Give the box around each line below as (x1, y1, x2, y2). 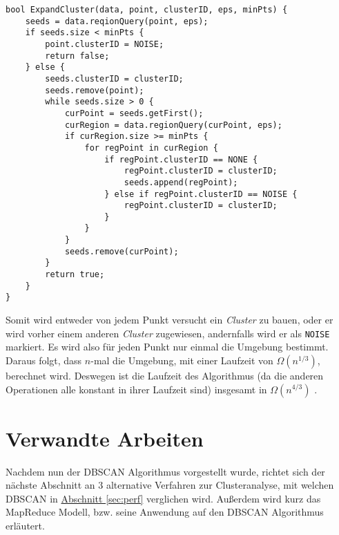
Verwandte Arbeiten (6, 424, 204, 452)
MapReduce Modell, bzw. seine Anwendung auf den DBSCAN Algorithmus (6, 505, 324, 519)
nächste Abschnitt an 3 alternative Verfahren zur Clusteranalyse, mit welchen (6, 478, 334, 492)
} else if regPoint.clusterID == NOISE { (104, 189, 298, 199)
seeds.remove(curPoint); (64, 246, 179, 256)
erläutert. (6, 518, 45, 532)
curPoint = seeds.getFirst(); (64, 108, 204, 118)
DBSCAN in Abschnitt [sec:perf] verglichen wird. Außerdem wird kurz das (6, 491, 321, 505)
